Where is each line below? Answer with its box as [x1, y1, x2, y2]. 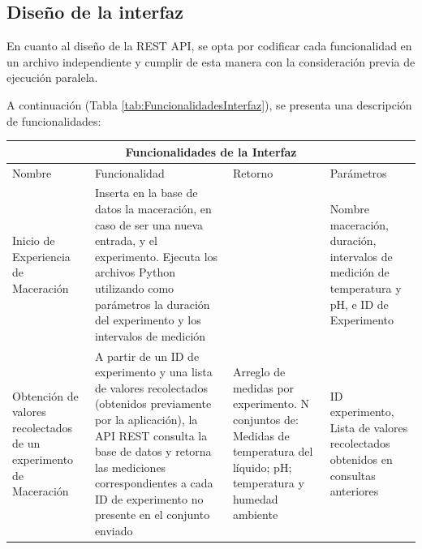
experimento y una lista [94, 363, 213, 380]
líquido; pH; [232, 458, 292, 475]
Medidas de [232, 427, 290, 444]
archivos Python [94, 264, 175, 281]
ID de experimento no [94, 490, 204, 507]
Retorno [232, 164, 273, 181]
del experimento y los [94, 311, 201, 328]
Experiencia [12, 247, 71, 264]
